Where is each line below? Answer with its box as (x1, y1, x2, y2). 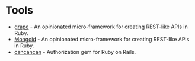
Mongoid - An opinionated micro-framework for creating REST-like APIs (14, 36, 190, 43)
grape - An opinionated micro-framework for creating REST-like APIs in (14, 23, 188, 30)
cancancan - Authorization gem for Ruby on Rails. (14, 48, 136, 55)
